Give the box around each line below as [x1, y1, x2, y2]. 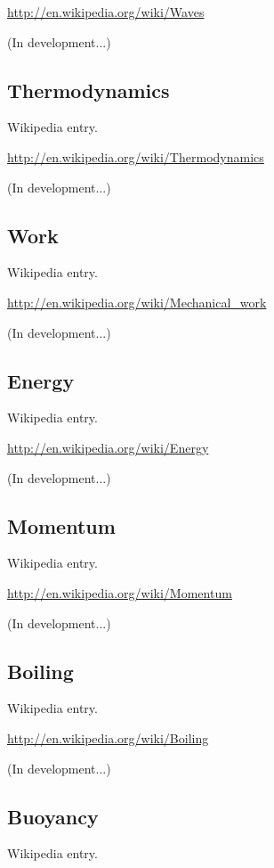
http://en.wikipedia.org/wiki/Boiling [7, 728, 209, 747]
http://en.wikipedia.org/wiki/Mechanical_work [7, 292, 267, 311]
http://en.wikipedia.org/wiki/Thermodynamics [7, 147, 264, 166]
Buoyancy [7, 802, 99, 830]
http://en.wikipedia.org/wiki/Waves [7, 3, 205, 20]
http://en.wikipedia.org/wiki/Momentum [7, 583, 232, 602]
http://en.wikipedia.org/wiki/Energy [7, 438, 209, 456]
